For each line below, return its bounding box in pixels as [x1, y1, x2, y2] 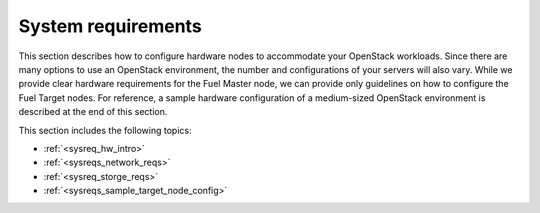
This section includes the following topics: [18, 124, 192, 136]
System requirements [18, 15, 202, 37]
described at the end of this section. [18, 106, 168, 118]
